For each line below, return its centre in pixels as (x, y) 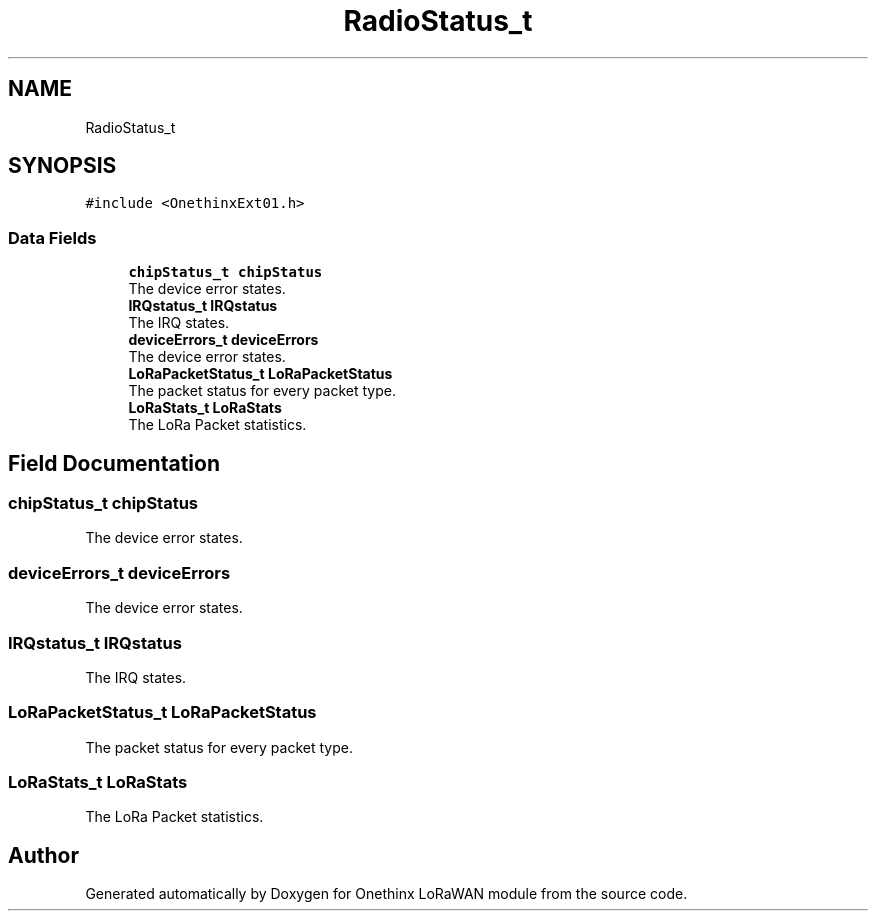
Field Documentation (114, 463)
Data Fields (52, 237)
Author (43, 855)
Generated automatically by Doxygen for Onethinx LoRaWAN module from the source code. (386, 894)
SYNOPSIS (62, 166)
